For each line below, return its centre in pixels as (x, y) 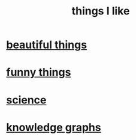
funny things (39, 72)
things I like (101, 11)
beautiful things (47, 45)
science (26, 100)
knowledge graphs (54, 127)
